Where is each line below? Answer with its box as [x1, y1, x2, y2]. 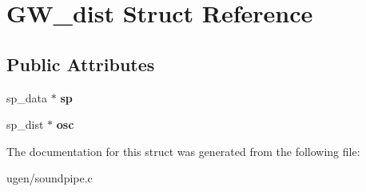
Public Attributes [6, 51, 155, 76]
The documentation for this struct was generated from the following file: [6, 142, 360, 159]
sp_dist [6, 116, 44, 133]
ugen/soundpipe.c [6, 170, 93, 186]
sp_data [6, 89, 48, 106]
